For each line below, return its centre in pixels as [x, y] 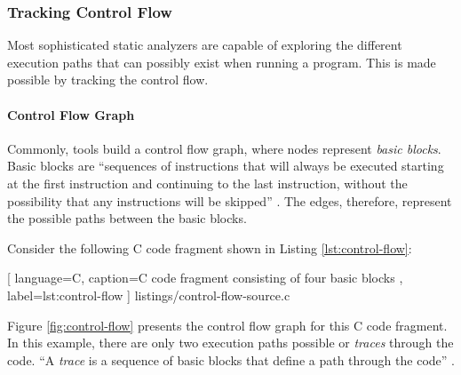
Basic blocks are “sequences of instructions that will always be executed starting [226, 166]
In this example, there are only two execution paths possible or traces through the [230, 343]
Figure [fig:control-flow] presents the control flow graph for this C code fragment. [227, 325]
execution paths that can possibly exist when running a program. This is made [222, 62]
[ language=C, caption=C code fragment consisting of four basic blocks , [205, 278]
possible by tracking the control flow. [108, 80]
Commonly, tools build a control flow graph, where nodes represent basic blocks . [224, 148]
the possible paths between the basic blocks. [127, 218]
